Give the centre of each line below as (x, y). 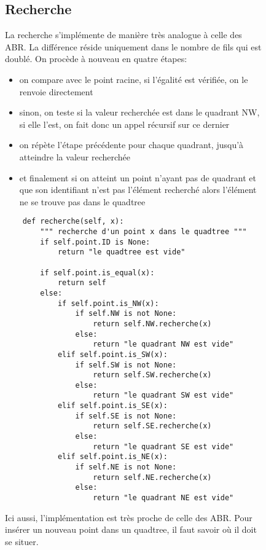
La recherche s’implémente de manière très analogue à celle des (123, 35)
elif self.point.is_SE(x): (112, 406)
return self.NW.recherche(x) (152, 324)
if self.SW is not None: (126, 365)
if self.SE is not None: (126, 416)
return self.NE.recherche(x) (152, 477)
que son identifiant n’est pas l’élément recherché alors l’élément (138, 190)
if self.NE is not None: (126, 467)
